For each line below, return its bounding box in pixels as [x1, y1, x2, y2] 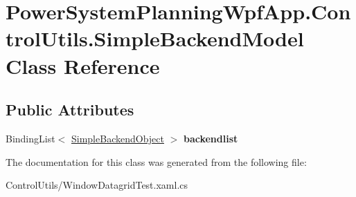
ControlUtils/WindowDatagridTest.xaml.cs [6, 178, 188, 192]
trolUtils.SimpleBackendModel [6, 24, 304, 53]
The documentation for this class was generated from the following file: [6, 154, 307, 169]
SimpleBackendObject [71, 131, 164, 145]
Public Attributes [6, 99, 134, 120]
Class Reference [6, 51, 160, 79]
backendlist [183, 131, 238, 145]
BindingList [6, 131, 55, 145]
